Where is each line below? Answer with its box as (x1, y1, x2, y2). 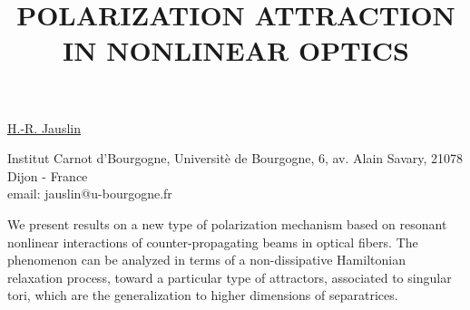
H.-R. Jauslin (7, 118, 81, 137)
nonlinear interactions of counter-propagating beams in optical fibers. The (7, 232, 418, 251)
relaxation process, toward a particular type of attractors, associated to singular (7, 267, 452, 286)
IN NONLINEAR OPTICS (63, 32, 409, 69)
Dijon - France (7, 166, 88, 185)
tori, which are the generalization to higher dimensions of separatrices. (7, 286, 398, 305)
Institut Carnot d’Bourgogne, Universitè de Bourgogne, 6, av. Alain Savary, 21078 (7, 149, 464, 168)
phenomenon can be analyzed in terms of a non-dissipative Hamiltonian (7, 250, 406, 269)
